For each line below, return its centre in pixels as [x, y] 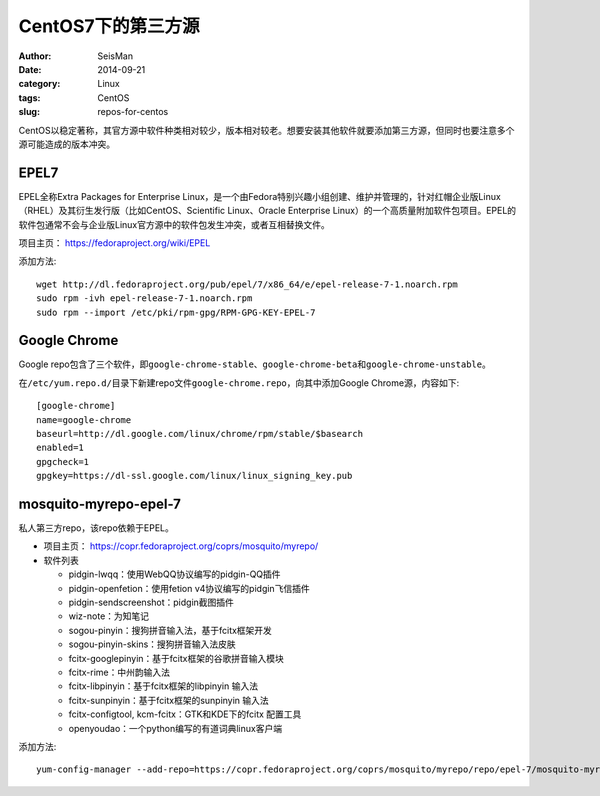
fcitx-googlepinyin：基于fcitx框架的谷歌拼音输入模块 [176, 658]
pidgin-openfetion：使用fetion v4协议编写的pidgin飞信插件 [189, 588]
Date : [30, 69]
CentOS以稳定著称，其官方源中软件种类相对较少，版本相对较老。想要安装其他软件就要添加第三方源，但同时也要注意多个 [266, 130]
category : [39, 84]
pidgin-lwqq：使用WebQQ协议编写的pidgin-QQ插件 [174, 574]
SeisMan [115, 56]
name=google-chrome [84, 419]
